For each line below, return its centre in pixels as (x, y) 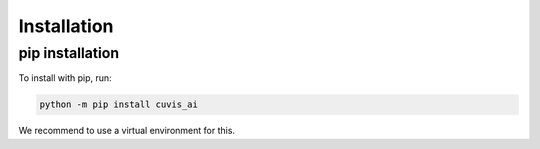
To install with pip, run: (65, 78)
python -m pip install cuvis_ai (119, 104)
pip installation (69, 53)
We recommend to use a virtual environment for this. (126, 131)
